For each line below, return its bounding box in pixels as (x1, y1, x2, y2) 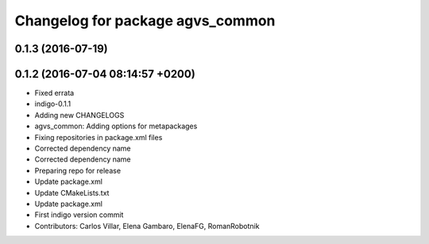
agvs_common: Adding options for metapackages (34, 121, 198, 131)
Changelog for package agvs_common (14, 12, 276, 29)
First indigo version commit (34, 210, 124, 219)
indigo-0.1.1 (34, 99, 71, 109)
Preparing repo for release (34, 166, 122, 175)
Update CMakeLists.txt (34, 188, 110, 197)
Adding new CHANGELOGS (34, 110, 125, 120)
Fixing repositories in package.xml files (34, 132, 163, 142)
